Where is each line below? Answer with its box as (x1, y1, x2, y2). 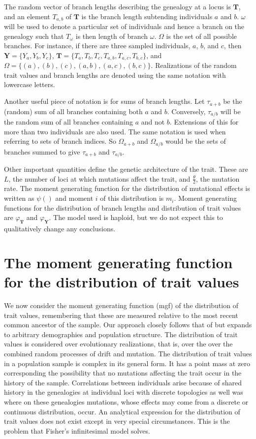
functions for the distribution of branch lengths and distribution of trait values (4, 202, 241, 213)
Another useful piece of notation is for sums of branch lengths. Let (4, 96, 205, 106)
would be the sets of (165, 136, 226, 146)
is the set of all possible (166, 31, 237, 41)
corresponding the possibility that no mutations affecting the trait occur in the (4, 368, 242, 378)
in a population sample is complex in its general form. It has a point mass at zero (4, 358, 250, 368)
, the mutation (195, 173, 240, 184)
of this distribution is (100, 193, 164, 203)
